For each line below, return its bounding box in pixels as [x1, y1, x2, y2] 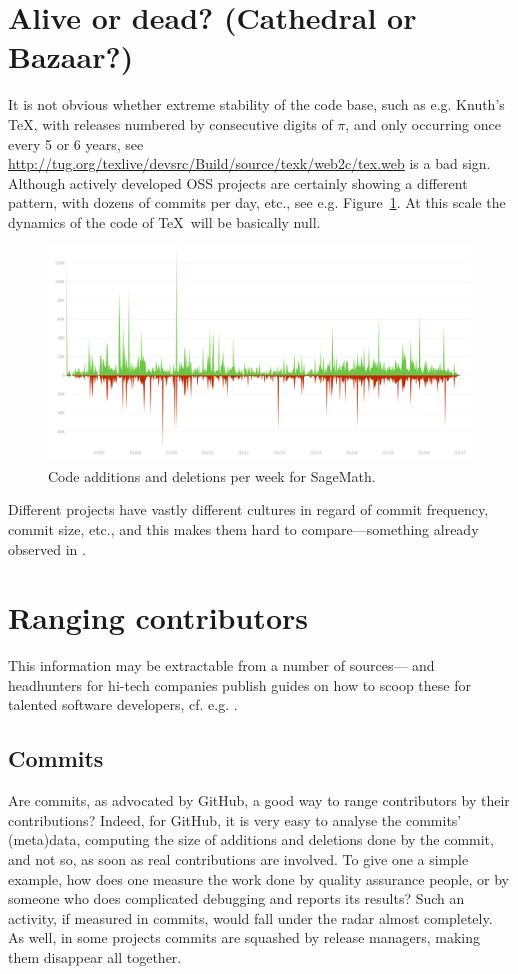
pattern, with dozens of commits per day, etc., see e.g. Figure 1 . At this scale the [8, 192, 506, 213]
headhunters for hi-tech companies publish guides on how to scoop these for [8, 674, 471, 695]
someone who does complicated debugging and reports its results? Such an [8, 888, 465, 909]
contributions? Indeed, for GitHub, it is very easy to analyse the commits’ [8, 809, 462, 830]
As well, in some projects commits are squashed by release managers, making [8, 927, 481, 948]
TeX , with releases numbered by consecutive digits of [8, 113, 333, 134]
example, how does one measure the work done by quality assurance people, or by [8, 868, 509, 889]
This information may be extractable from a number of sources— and [8, 655, 435, 676]
